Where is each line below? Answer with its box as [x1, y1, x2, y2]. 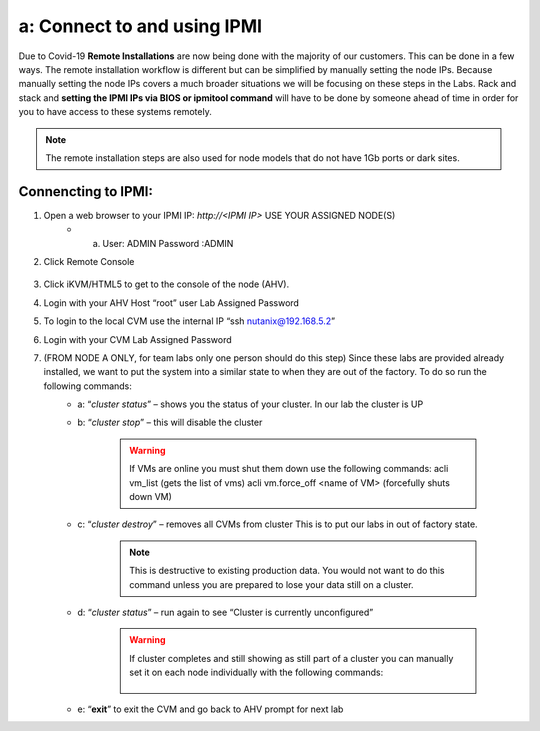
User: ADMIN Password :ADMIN [102, 237, 234, 249]
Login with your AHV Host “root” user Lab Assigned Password [43, 296, 300, 309]
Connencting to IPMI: [18, 183, 154, 200]
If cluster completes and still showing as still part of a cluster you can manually [129, 652, 454, 664]
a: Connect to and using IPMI [18, 15, 263, 37]
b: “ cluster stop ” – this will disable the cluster [77, 416, 263, 429]
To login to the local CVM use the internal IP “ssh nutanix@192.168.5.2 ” [43, 315, 335, 327]
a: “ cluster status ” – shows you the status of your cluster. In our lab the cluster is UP [77, 398, 424, 410]
